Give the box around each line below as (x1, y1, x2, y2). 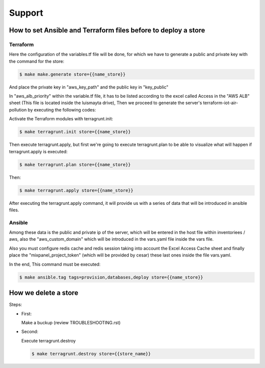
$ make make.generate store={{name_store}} (19, 71, 126, 77)
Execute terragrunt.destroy (21, 338, 76, 343)
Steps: (9, 302, 22, 308)
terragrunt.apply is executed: (9, 148, 68, 154)
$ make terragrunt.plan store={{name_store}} (19, 162, 131, 167)
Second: (21, 329, 39, 335)
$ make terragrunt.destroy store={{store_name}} (31, 351, 151, 356)
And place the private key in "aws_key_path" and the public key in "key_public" (9, 84, 169, 90)
